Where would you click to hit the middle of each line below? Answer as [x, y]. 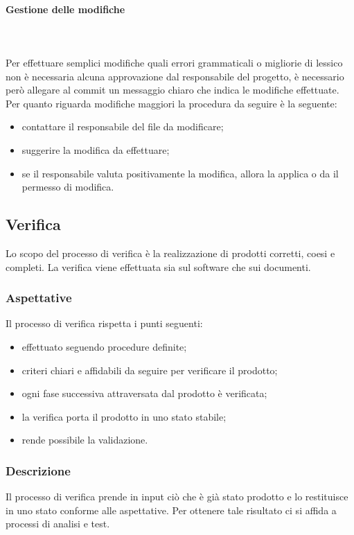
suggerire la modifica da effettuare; [96, 149]
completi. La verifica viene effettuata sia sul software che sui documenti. [158, 266]
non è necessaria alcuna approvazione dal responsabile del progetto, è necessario [175, 76]
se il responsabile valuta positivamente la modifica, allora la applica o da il [180, 173]
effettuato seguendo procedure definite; [104, 346]
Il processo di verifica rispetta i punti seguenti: [104, 323]
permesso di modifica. [68, 187]
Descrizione [38, 470]
